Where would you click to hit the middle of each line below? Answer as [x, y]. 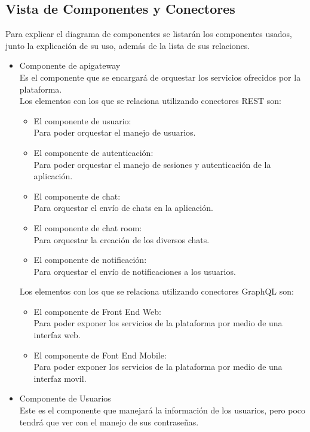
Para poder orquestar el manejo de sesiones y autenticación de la [152, 164]
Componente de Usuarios [65, 398]
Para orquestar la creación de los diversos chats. [122, 239]
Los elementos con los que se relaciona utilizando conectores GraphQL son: [156, 291]
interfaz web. [57, 335]
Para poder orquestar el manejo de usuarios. [115, 132]
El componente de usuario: [82, 120]
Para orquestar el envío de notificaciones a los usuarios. [135, 271]
